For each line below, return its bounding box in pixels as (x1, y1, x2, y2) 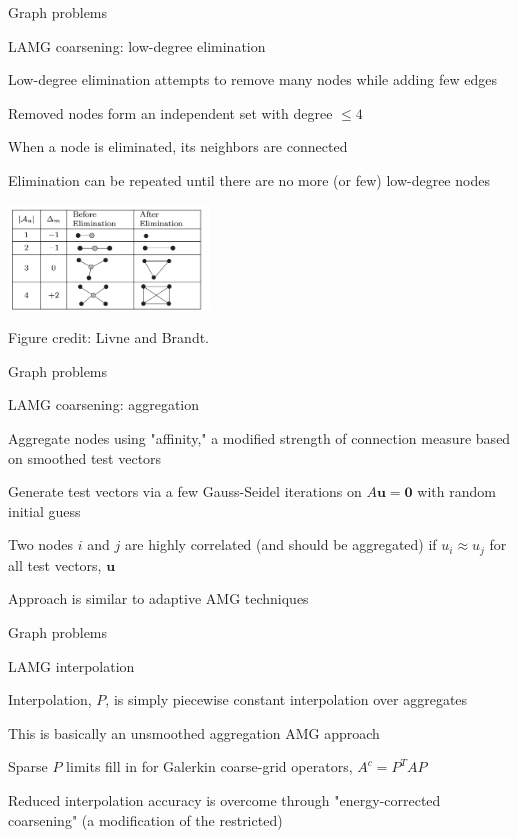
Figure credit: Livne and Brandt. (8, 327, 210, 348)
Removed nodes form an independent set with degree (8, 102, 333, 123)
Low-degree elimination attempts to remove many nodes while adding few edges (8, 69, 497, 90)
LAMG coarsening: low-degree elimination (8, 35, 266, 56)
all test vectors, (8, 554, 102, 575)
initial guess (8, 500, 81, 521)
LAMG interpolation (8, 655, 135, 676)
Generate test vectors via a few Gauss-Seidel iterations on (8, 481, 362, 502)
